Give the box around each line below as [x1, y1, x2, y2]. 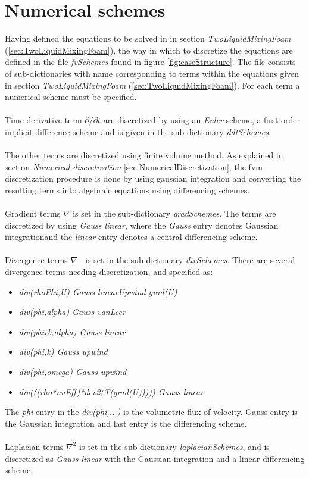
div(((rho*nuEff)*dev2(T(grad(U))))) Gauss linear [18, 385, 204, 398]
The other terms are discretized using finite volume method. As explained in [5, 149, 283, 161]
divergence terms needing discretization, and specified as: [5, 265, 213, 277]
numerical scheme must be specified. [5, 90, 137, 103]
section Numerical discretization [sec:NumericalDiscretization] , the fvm [5, 160, 263, 173]
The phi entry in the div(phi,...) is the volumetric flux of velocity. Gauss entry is [5, 405, 298, 418]
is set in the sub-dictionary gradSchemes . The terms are [73, 207, 276, 220]
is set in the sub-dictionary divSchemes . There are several [85, 254, 295, 266]
